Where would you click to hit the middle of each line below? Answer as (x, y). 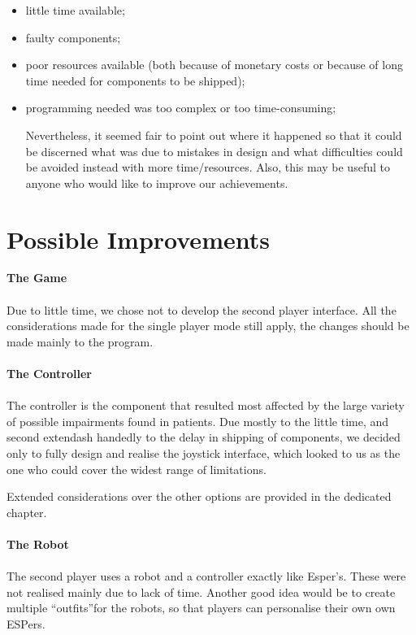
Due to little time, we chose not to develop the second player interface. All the (201, 309)
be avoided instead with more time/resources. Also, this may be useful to (208, 167)
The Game (37, 278)
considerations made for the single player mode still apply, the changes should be (208, 326)
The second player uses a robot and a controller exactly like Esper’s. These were (206, 576)
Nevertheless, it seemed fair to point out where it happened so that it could (214, 135)
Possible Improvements (138, 239)
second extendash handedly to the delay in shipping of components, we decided (204, 437)
